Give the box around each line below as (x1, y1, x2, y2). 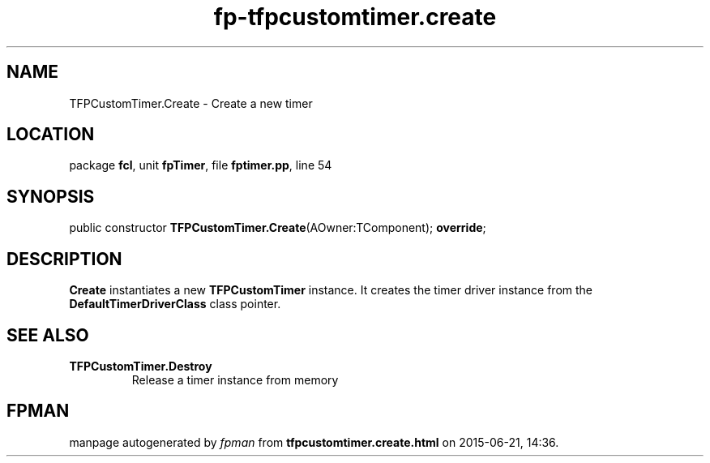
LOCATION (6, 124, 95, 145)
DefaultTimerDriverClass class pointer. (69, 297, 281, 311)
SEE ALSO (6, 324, 89, 345)
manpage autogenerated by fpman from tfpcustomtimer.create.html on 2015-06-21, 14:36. (69, 435, 559, 449)
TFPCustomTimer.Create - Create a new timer (69, 96, 313, 110)
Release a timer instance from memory (131, 372, 339, 387)
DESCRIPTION (6, 248, 122, 269)
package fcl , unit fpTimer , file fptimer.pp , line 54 (69, 158, 332, 173)
